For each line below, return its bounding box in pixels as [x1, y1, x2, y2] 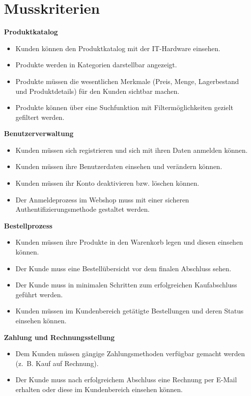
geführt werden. [15, 289, 63, 299]
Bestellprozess [4, 220, 53, 230]
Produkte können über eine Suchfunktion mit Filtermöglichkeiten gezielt [15, 102, 233, 113]
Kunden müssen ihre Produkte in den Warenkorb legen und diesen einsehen [15, 237, 243, 247]
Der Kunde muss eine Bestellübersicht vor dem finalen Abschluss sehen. [15, 263, 231, 273]
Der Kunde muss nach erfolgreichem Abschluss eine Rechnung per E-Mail [15, 374, 237, 385]
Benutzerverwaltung [4, 128, 74, 139]
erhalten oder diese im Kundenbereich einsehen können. [15, 384, 183, 394]
